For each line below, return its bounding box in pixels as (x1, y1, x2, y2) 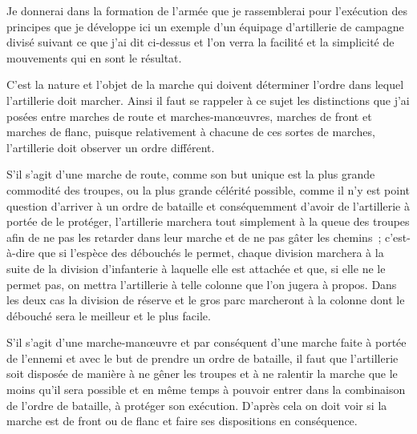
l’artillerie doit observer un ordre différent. (6, 139, 215, 155)
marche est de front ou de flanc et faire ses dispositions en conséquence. (6, 412, 358, 429)
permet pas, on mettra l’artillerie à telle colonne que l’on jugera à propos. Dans (6, 275, 397, 292)
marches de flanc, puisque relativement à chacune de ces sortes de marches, (6, 123, 375, 140)
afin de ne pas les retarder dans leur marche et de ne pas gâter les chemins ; (6, 228, 382, 245)
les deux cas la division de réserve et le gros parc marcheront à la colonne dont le (6, 291, 405, 308)
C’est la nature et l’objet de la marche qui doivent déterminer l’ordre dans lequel (6, 76, 404, 93)
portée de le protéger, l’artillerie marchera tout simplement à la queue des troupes (6, 213, 410, 230)
